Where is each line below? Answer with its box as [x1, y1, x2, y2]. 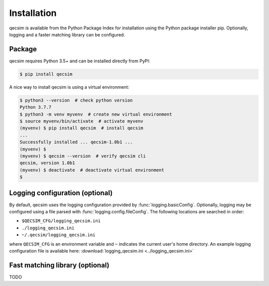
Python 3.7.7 [19, 105, 52, 110]
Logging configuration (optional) [9, 188, 113, 197]
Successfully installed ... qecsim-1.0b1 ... [19, 140, 133, 145]
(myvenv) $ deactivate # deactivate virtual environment [19, 167, 164, 173]
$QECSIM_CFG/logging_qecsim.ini [21, 218, 101, 224]
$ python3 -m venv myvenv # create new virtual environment [19, 111, 172, 117]
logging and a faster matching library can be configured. [9, 31, 126, 37]
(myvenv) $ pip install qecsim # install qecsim [19, 125, 143, 131]
